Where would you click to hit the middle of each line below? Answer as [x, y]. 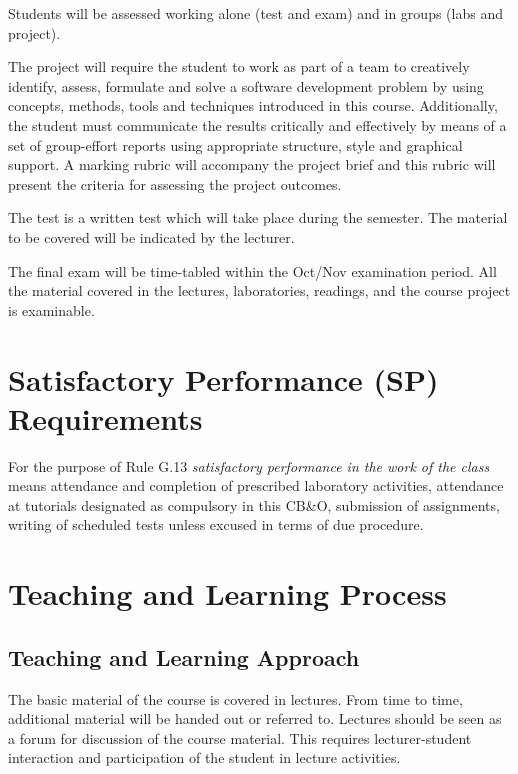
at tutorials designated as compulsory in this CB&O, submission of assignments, [254, 504]
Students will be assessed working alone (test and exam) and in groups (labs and [255, 13]
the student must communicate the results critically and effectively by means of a [257, 124]
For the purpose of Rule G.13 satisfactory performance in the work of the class [249, 465]
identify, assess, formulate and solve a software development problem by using [246, 85]
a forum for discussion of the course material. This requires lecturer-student [240, 737]
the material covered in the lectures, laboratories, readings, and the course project [259, 290]
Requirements [105, 417]
